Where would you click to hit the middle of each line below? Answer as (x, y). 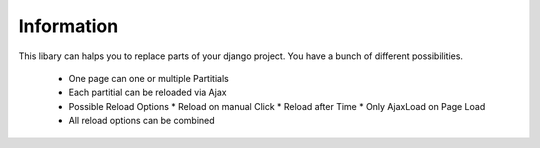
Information (68, 26)
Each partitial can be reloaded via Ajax (147, 92)
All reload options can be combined (141, 121)
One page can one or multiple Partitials (148, 78)
